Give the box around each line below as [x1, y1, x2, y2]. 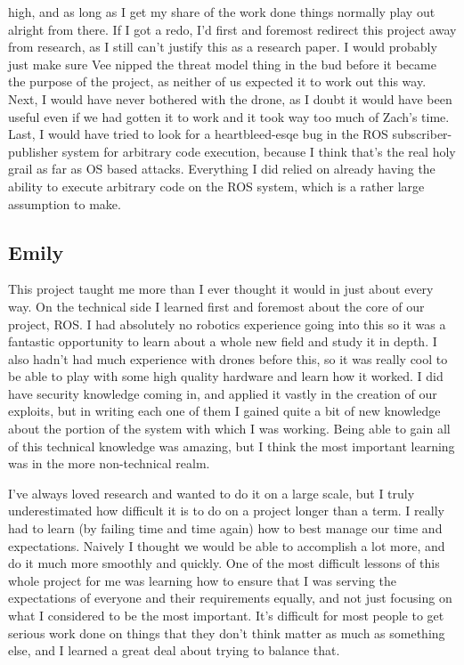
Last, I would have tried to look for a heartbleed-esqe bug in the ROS [8, 125, 388, 143]
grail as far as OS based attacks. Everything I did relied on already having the [8, 159, 436, 178]
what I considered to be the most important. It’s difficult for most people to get [8, 606, 444, 625]
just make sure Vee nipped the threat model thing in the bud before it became [8, 54, 436, 73]
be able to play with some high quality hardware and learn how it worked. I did [8, 367, 444, 385]
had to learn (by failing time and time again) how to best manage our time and [8, 519, 443, 538]
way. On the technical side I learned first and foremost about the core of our [8, 296, 425, 315]
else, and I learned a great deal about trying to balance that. [8, 641, 340, 660]
